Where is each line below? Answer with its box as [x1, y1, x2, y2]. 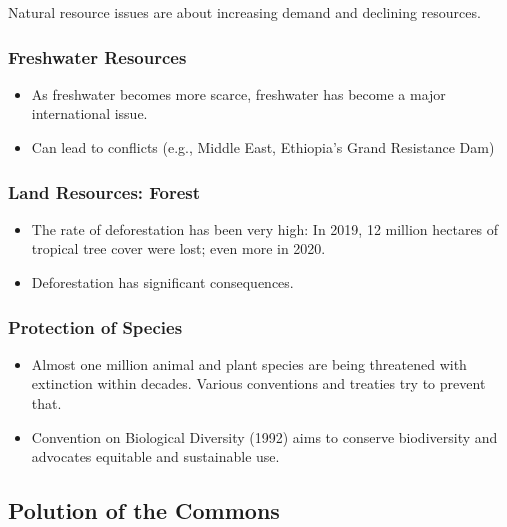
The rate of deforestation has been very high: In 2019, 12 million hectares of [31, 218, 499, 239]
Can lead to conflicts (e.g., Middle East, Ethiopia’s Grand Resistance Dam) [31, 137, 495, 157]
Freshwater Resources [8, 44, 187, 69]
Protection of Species [8, 314, 183, 339]
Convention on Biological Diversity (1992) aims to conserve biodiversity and [31, 426, 498, 447]
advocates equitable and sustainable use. [31, 446, 280, 467]
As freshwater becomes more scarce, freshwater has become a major [31, 83, 446, 104]
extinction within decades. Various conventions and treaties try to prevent [31, 373, 486, 394]
